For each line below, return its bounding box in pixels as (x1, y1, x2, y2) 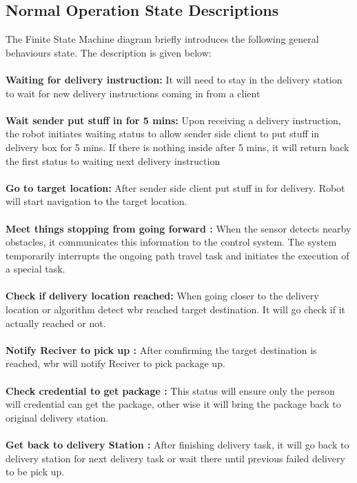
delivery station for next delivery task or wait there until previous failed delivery (6, 451, 345, 465)
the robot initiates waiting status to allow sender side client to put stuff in (6, 126, 320, 141)
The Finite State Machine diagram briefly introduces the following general (6, 32, 319, 46)
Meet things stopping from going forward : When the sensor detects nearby (6, 221, 351, 235)
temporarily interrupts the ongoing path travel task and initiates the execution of (6, 248, 349, 262)
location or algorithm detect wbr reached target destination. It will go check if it (6, 302, 345, 317)
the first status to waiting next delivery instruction (6, 153, 221, 168)
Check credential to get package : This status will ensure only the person (6, 383, 335, 397)
